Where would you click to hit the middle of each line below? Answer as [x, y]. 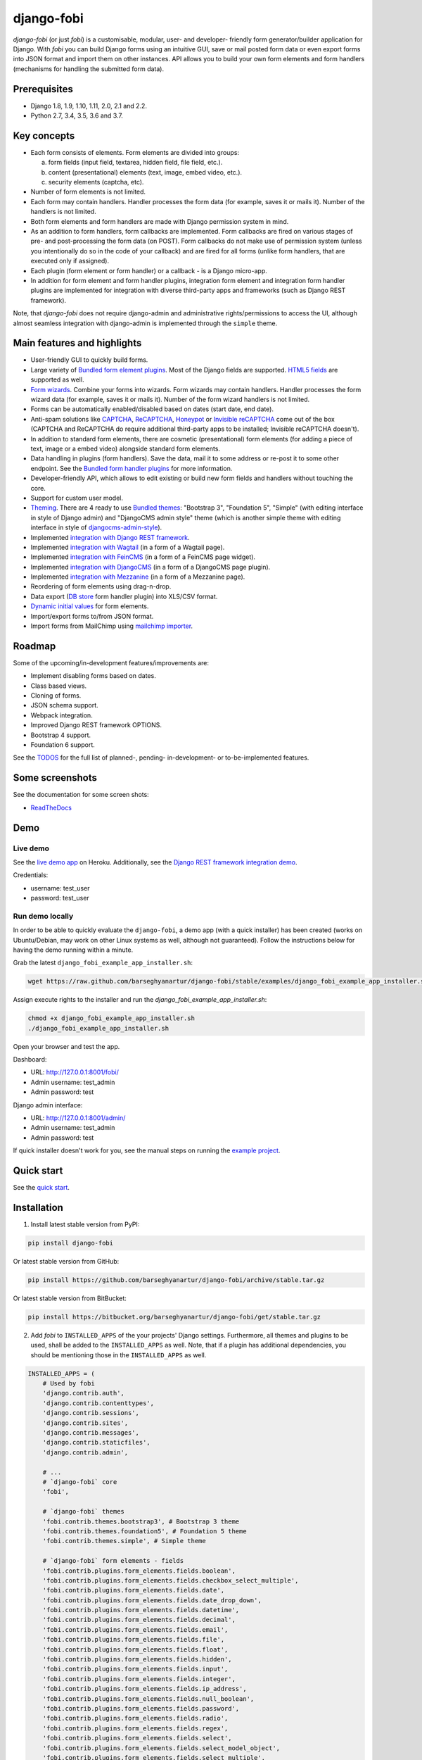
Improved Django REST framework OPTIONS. [96, 725]
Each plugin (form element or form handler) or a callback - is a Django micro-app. [149, 270]
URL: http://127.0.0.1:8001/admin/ [78, 1118]
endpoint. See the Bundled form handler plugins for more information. [132, 468]
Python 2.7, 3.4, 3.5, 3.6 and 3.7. [77, 115]
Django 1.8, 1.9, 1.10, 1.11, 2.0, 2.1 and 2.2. [89, 106]
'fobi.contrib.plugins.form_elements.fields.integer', [139, 1679]
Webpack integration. [62, 715]
